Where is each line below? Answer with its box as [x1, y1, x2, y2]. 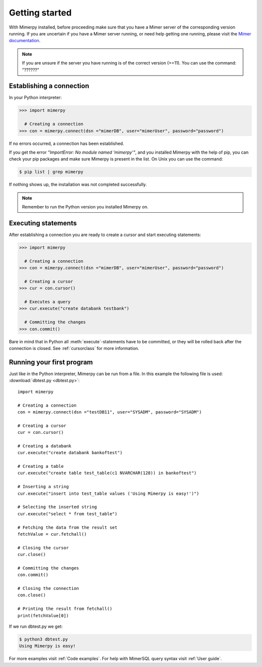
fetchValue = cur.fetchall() [17, 531, 87, 537]
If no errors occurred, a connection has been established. [9, 141, 124, 146]
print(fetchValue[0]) [17, 613, 69, 618]
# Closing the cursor [17, 545, 69, 550]
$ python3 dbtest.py [19, 636, 68, 642]
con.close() [17, 592, 46, 598]
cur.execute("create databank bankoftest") [17, 450, 123, 456]
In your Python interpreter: [9, 95, 62, 100]
